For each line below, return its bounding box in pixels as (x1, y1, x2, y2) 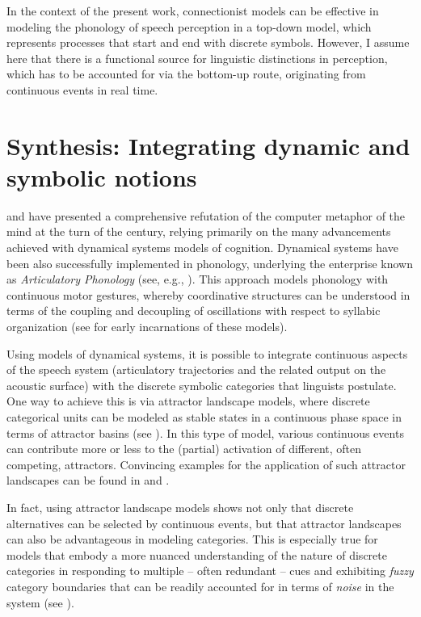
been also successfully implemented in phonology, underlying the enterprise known (6, 254, 413, 271)
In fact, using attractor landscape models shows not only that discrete (6, 498, 354, 515)
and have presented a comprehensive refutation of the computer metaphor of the (6, 207, 406, 224)
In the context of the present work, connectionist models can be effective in (6, 2, 379, 19)
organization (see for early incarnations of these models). (6, 318, 288, 335)
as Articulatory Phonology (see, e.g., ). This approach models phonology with (6, 271, 389, 288)
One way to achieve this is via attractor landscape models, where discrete (6, 392, 370, 409)
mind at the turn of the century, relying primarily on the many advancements (6, 223, 391, 240)
